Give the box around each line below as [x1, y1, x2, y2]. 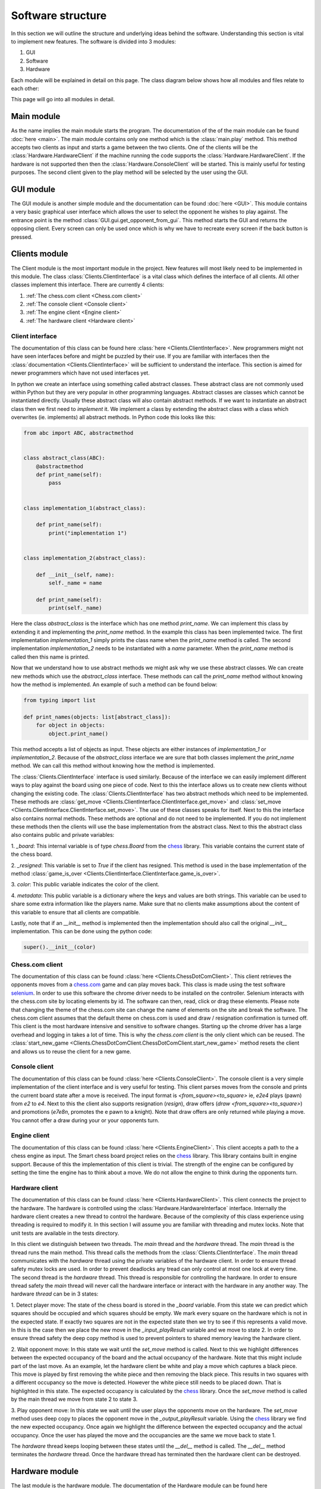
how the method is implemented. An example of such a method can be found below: [11, 681, 218, 688]
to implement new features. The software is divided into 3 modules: [11, 38, 177, 45]
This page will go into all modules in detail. [11, 96, 115, 103]
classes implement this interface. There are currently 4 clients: [11, 281, 165, 288]
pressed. [11, 233, 33, 241]
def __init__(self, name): [36, 571, 115, 578]
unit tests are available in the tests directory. [11, 1229, 119, 1236]
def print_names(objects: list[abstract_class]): [23, 714, 171, 720]
